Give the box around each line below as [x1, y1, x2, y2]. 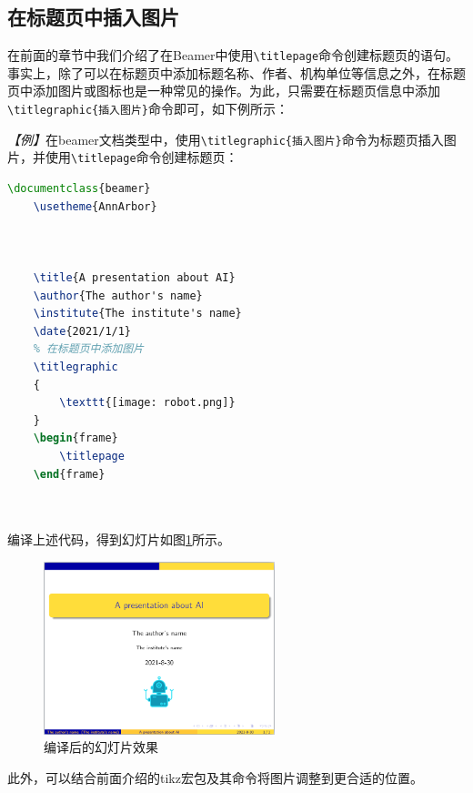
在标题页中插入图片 [7, 3, 179, 31]
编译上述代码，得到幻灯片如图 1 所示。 [7, 530, 230, 549]
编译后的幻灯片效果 [44, 737, 158, 757]
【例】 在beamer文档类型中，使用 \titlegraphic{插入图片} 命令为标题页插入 [7, 129, 444, 148]
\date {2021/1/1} [33, 324, 132, 338]
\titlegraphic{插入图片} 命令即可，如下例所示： [7, 99, 288, 118]
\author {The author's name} [33, 289, 203, 302]
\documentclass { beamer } [7, 182, 151, 196]
